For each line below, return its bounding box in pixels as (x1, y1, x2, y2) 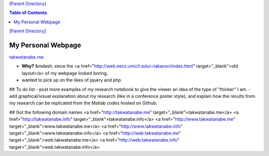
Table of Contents (9, 10, 47, 16)
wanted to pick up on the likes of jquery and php (21, 77, 122, 83)
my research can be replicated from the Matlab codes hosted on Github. (9, 100, 157, 106)
